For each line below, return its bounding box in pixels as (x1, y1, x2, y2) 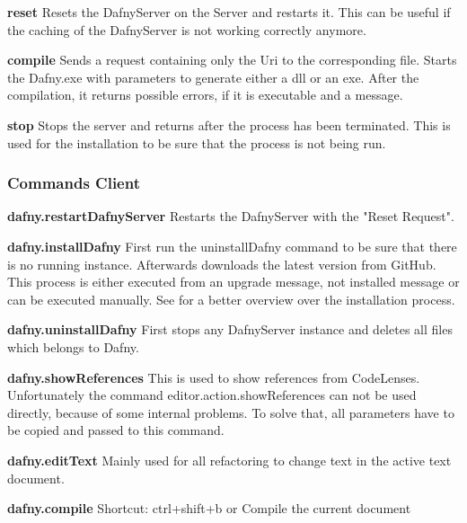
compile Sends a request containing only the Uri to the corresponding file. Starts (7, 50, 457, 69)
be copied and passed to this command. (7, 421, 225, 439)
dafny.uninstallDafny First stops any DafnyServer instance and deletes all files (7, 320, 453, 339)
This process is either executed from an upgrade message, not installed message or (7, 272, 460, 291)
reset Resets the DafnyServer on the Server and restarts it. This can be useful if (7, 3, 451, 21)
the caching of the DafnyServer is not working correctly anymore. (7, 20, 366, 39)
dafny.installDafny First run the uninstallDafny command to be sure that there (7, 236, 457, 255)
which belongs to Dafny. (7, 337, 139, 356)
